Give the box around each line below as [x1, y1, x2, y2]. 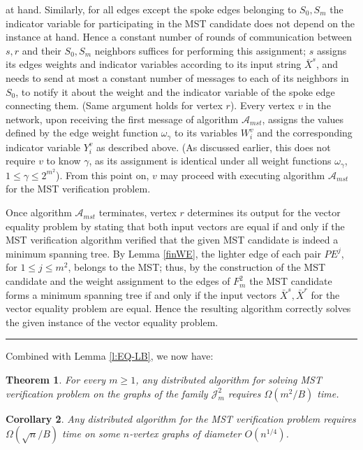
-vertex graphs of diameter [129, 426, 242, 441]
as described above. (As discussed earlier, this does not [96, 139, 331, 154]
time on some [62, 426, 120, 441]
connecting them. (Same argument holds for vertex [6, 98, 223, 113]
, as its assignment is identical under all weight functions [89, 153, 332, 168]
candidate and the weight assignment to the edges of [6, 274, 230, 288]
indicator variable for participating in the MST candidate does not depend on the [6, 15, 355, 30]
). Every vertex [230, 98, 295, 113]
